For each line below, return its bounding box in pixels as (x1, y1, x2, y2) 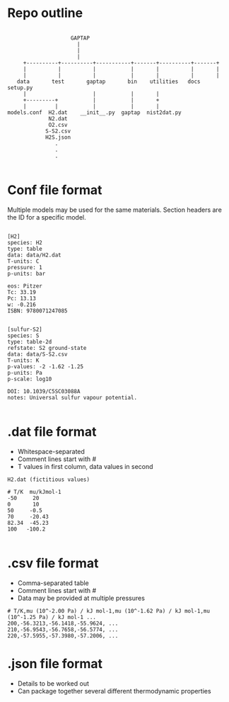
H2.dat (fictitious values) (7, 476, 90, 483)
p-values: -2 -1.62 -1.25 (7, 363, 83, 370)
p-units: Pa (7, 369, 42, 376)
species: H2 (7, 239, 42, 246)
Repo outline (7, 5, 83, 21)
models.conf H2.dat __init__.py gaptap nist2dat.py (7, 108, 182, 116)
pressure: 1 (7, 264, 42, 271)
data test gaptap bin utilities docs (16, 78, 201, 85)
